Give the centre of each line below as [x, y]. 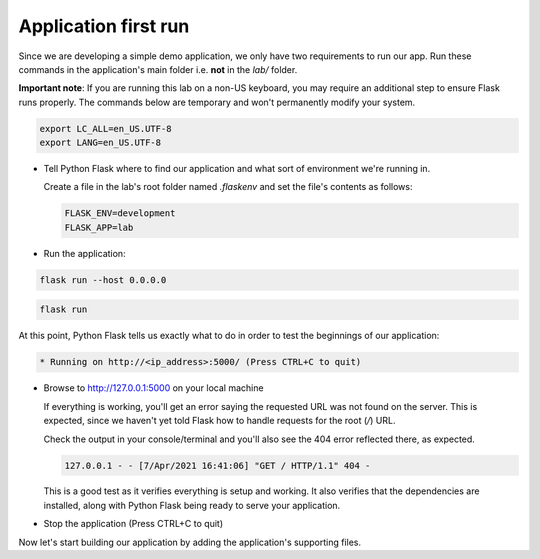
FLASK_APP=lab [99, 227]
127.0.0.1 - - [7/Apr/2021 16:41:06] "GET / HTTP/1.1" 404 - [217, 465]
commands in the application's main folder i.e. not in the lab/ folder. [158, 69]
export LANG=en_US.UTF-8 [100, 143]
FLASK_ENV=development [120, 213]
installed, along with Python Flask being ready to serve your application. [192, 505]
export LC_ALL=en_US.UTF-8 [105, 128]
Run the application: [84, 253]
